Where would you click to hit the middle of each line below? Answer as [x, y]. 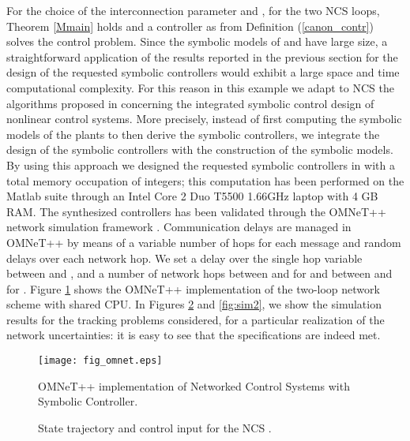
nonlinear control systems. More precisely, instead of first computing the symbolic [204, 119]
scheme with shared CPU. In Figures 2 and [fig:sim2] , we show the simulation [194, 304]
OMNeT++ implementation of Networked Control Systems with [194, 385]
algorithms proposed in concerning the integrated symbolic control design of [190, 103]
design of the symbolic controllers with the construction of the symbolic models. [200, 149]
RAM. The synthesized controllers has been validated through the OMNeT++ [196, 211]
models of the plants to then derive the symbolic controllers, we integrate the [193, 134]
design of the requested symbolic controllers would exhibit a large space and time [203, 72]
